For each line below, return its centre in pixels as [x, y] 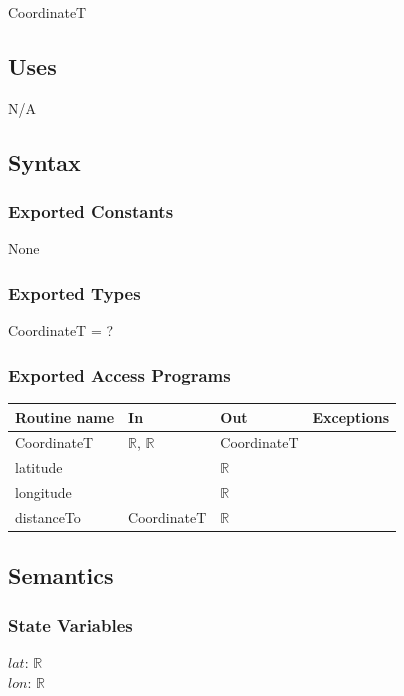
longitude [43, 492]
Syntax [44, 161]
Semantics [61, 575]
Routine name [65, 416]
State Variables [70, 624]
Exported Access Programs [119, 374]
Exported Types [74, 292]
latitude [39, 467]
